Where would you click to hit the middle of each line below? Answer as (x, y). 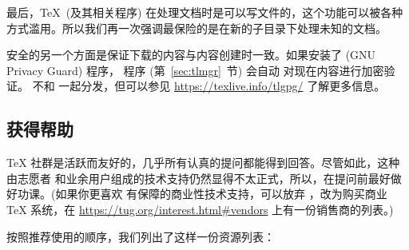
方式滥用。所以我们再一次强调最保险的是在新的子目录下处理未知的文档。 (197, 28)
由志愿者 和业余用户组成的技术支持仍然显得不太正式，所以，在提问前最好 (199, 178)
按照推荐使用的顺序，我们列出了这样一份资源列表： (141, 236)
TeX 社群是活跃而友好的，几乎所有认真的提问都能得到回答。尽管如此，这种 (203, 163)
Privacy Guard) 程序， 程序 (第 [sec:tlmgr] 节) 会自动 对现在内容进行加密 (195, 70)
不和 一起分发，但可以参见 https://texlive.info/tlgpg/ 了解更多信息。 (209, 86)
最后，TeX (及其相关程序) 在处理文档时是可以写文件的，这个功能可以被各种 (205, 12)
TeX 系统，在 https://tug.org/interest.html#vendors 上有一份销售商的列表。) (200, 209)
